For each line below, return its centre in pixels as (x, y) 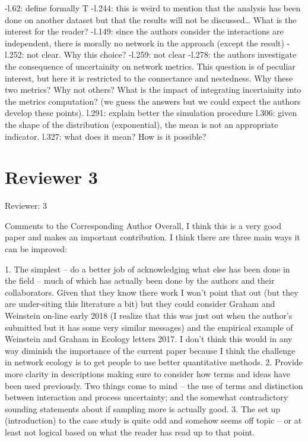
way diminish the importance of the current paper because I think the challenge (150, 350)
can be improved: (36, 249)
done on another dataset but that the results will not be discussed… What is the (151, 19)
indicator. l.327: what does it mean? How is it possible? (106, 136)
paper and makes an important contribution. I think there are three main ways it (153, 237)
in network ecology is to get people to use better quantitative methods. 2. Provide (154, 362)
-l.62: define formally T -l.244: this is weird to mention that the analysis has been (153, 8)
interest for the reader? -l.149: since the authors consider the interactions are (144, 31)
